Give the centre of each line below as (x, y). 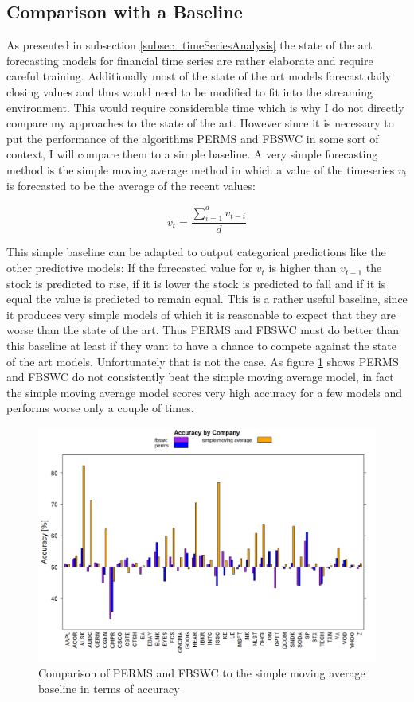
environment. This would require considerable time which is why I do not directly (205, 107)
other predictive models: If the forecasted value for (130, 268)
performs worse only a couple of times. (100, 408)
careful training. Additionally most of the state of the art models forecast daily (199, 76)
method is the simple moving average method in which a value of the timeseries (201, 169)
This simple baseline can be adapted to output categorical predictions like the (196, 252)
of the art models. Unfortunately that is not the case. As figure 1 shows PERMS (203, 361)
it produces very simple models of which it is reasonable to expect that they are (201, 314)
